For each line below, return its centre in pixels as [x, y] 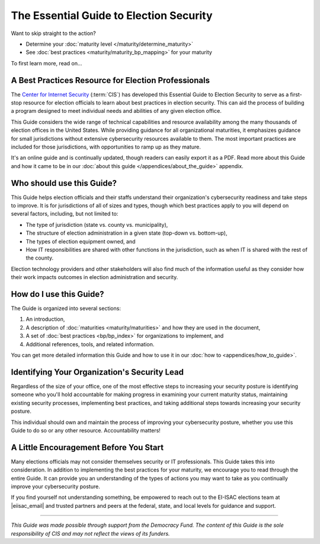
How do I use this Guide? [57, 294]
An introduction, [45, 319]
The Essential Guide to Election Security [112, 15]
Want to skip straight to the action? [53, 33]
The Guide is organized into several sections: [66, 308]
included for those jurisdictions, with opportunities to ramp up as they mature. [106, 147]
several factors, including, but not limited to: [65, 214]
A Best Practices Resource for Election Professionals [111, 80]
